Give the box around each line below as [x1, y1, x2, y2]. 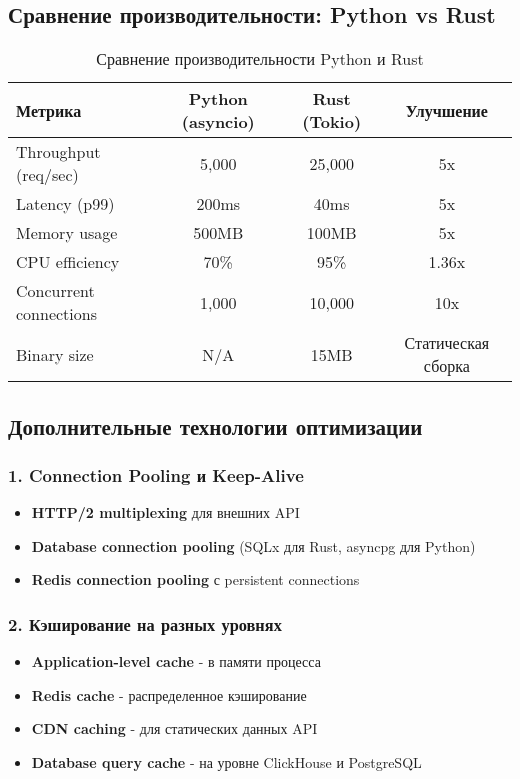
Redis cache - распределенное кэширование [31, 684, 307, 705]
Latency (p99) [16, 192, 115, 216]
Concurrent [16, 279, 95, 303]
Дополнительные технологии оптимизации [8, 410, 423, 441]
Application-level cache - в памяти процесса [31, 651, 321, 672]
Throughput [16, 140, 101, 164]
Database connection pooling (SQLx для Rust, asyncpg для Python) [31, 535, 476, 556]
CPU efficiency [16, 250, 120, 274]
